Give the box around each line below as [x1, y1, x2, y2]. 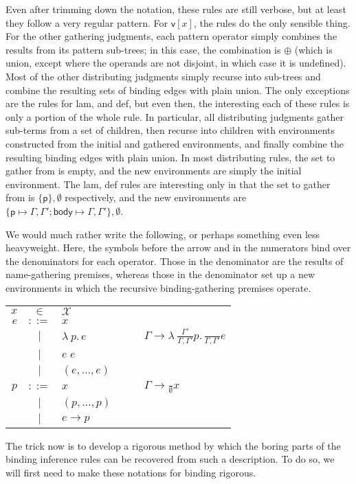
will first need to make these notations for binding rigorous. [5, 465, 256, 479]
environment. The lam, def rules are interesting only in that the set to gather [5, 176, 331, 191]
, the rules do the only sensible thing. [193, 15, 351, 30]
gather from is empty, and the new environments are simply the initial [5, 163, 302, 178]
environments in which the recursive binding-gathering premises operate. [5, 280, 311, 295]
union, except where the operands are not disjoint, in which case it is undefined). [5, 56, 346, 70]
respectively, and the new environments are [65, 190, 247, 205]
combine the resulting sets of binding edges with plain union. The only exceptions [5, 82, 350, 97]
